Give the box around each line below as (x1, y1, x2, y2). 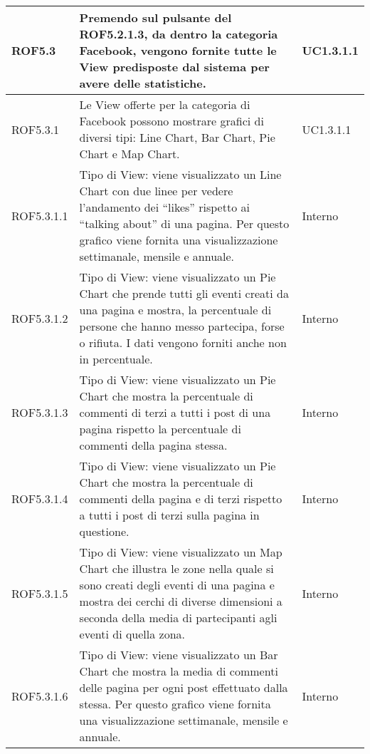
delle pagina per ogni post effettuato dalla (79, 679, 288, 696)
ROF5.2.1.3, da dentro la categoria (79, 26, 278, 42)
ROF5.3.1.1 (11, 207, 68, 224)
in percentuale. (79, 351, 153, 367)
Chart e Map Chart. (79, 145, 180, 162)
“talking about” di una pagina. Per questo (79, 215, 290, 232)
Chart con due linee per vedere (79, 182, 233, 199)
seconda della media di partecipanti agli (79, 609, 277, 626)
